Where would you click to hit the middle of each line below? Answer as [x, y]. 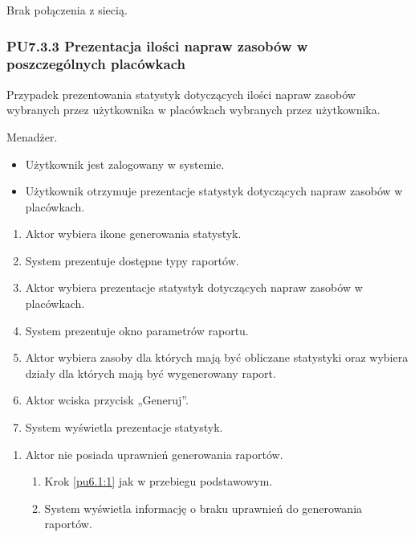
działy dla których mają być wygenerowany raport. [151, 373]
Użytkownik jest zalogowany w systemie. [125, 164]
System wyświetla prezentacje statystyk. [124, 427]
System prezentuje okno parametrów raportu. [137, 330]
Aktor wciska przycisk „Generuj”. [107, 400]
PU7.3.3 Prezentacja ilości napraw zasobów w [157, 45]
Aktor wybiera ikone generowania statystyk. [133, 234]
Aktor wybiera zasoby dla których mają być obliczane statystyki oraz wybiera [217, 357]
